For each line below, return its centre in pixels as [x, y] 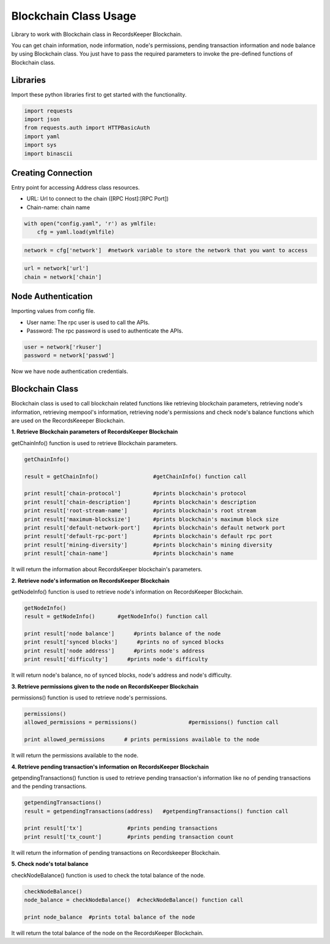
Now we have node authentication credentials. [70, 371]
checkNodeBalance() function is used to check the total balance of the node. [108, 875]
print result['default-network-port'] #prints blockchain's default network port [155, 528]
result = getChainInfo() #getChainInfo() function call [135, 476]
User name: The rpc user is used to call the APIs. [88, 322]
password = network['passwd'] [69, 356]
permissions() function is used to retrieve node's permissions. [89, 698]
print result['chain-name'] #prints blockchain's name [129, 554]
